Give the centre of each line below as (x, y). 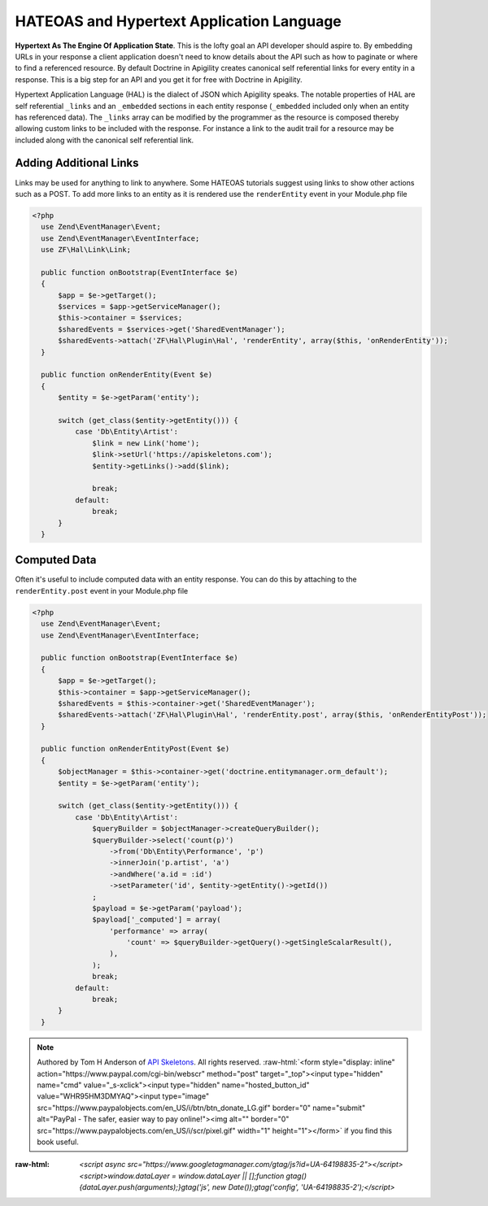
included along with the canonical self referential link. (105, 140)
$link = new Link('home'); (146, 443)
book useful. (58, 1142)
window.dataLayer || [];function (231, 1176)
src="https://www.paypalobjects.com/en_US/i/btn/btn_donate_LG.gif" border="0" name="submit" (201, 1108)
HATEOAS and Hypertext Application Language (178, 21)
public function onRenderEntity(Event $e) (127, 375)
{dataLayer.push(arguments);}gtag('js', (145, 1187)
